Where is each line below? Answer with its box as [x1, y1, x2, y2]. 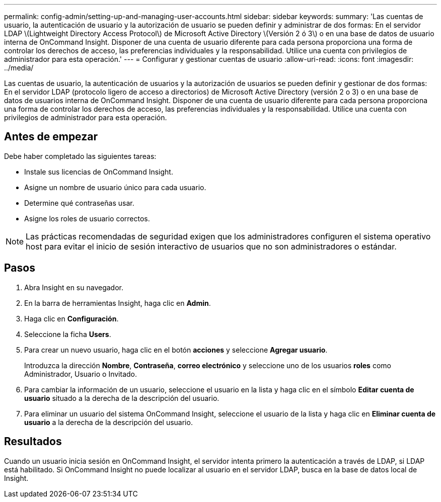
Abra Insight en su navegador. [24, 283, 123, 292]
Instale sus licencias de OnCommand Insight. [24, 167, 173, 176]
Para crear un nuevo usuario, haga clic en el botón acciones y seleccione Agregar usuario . [24, 345, 328, 354]
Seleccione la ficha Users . [24, 329, 111, 339]
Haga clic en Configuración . [24, 314, 119, 323]
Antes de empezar [4, 130, 98, 143]
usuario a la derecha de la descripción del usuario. [24, 417, 193, 427]
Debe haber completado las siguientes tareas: [4, 151, 157, 160]
